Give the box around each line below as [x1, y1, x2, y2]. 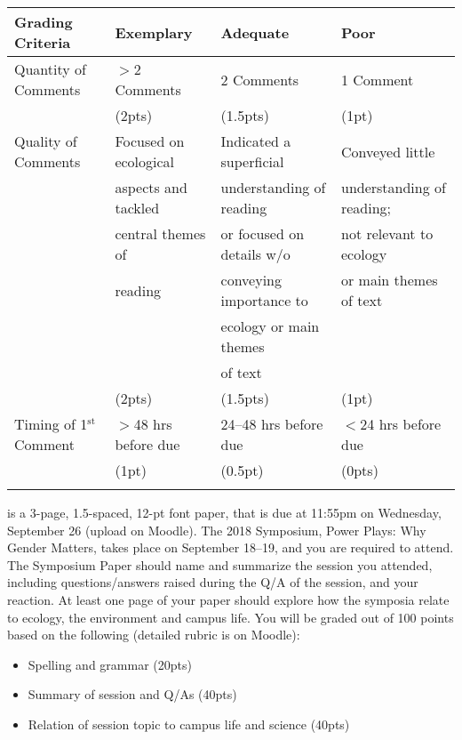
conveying [220, 269, 283, 290]
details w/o [220, 244, 291, 264]
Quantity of [14, 59, 86, 79]
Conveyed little [340, 141, 435, 162]
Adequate [220, 21, 290, 43]
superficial [220, 151, 284, 172]
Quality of [14, 131, 77, 151]
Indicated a [220, 131, 291, 151]
